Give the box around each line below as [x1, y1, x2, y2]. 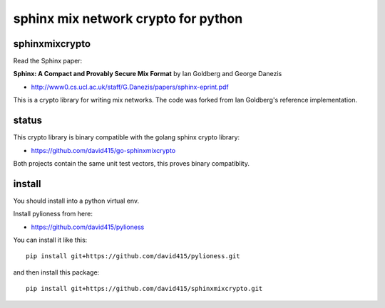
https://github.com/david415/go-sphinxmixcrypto [31, 146, 176, 154]
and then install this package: [13, 267, 100, 277]
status [13, 115, 43, 127]
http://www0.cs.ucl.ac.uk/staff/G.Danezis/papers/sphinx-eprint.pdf [31, 83, 230, 91]
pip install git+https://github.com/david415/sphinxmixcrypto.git [26, 285, 263, 293]
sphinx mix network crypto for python [13, 11, 243, 26]
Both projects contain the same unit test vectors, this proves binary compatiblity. [13, 159, 250, 167]
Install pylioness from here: [13, 210, 93, 218]
